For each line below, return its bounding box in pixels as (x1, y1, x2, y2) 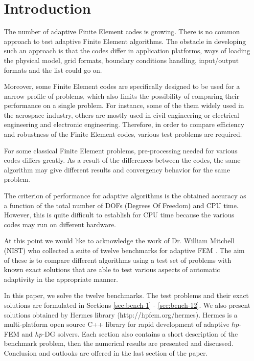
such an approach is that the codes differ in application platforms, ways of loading (4, 45, 251, 56)
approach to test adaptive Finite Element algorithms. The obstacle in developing (4, 36, 246, 46)
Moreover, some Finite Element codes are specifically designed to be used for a (4, 81, 240, 91)
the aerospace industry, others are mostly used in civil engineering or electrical (4, 109, 239, 120)
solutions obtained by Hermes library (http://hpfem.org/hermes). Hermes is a (4, 309, 238, 319)
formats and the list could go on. (4, 64, 102, 75)
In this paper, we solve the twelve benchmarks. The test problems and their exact (4, 290, 249, 300)
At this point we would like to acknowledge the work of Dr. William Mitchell (4, 235, 234, 246)
